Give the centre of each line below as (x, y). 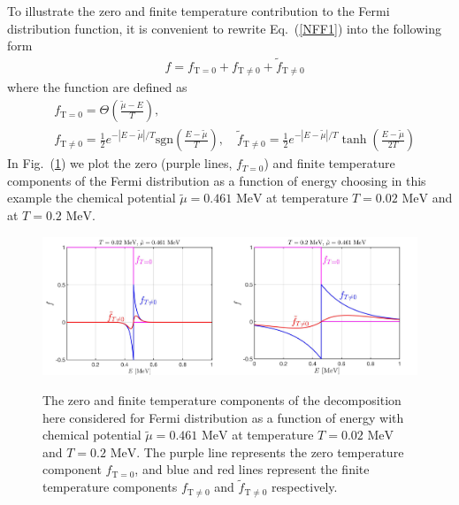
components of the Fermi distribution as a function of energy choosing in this (217, 180)
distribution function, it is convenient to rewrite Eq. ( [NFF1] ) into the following (224, 28)
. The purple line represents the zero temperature (270, 451)
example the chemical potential (92, 198)
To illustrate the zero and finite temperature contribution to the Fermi (199, 11)
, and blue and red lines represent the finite (252, 469)
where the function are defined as (97, 87)
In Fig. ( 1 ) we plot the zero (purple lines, (120, 163)
